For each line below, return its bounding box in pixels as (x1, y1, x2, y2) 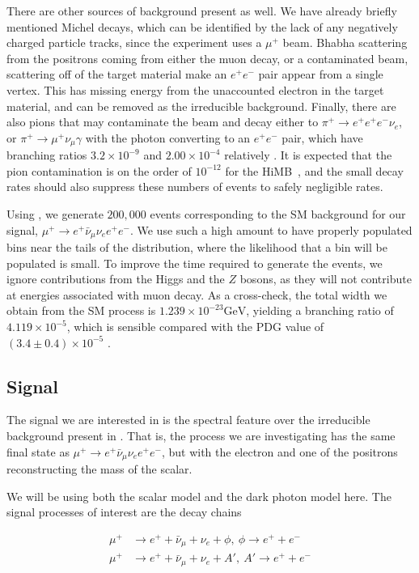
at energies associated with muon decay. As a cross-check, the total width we (6, 286, 387, 303)
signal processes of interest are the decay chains (6, 503, 242, 520)
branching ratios (6, 146, 87, 163)
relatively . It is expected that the (224, 146, 392, 163)
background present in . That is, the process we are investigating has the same (6, 427, 396, 444)
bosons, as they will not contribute (239, 270, 412, 287)
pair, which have (281, 129, 363, 146)
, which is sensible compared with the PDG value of (66, 318, 324, 334)
